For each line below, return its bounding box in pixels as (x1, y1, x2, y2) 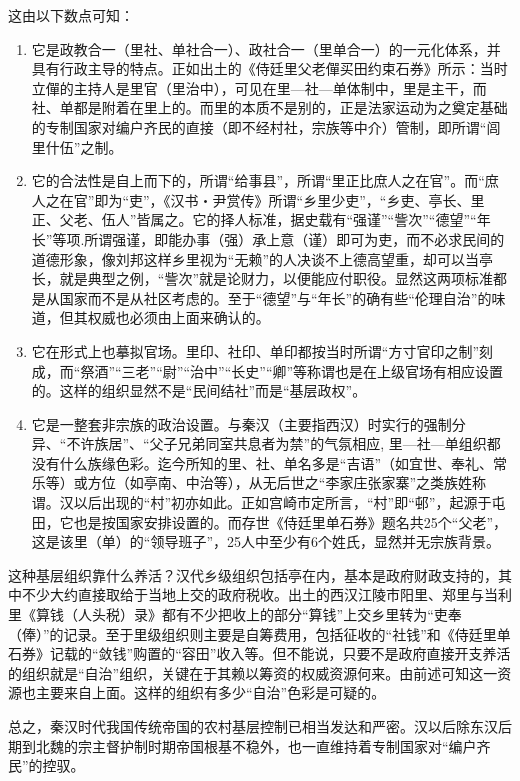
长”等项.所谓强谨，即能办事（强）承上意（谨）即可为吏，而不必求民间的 (31, 228, 505, 249)
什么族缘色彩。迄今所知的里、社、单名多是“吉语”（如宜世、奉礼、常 (59, 452, 508, 473)
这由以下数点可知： (8, 5, 134, 25)
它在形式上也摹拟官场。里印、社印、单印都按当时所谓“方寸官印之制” (31, 340, 480, 361)
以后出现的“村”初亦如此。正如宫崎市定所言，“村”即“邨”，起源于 (73, 492, 492, 513)
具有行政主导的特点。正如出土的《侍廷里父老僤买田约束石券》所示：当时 (31, 58, 508, 79)
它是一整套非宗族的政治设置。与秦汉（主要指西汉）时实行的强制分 (31, 413, 466, 434)
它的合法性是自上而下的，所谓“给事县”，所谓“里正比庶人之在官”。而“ (31, 170, 485, 191)
